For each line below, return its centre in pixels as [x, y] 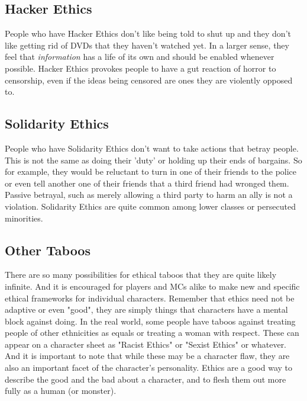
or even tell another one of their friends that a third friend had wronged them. [147, 183]
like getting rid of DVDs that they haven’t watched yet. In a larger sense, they [147, 45]
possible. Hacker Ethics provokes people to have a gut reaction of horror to [140, 68]
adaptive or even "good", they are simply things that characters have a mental [146, 309]
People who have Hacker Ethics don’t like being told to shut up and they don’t [148, 33]
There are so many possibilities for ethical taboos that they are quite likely [141, 275]
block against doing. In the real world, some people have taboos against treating [150, 321]
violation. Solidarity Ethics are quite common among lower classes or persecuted [150, 206]
